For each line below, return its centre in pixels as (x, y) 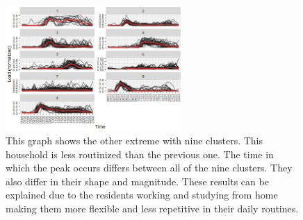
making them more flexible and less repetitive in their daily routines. (152, 208)
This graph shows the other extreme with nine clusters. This (134, 140)
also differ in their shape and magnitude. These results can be (137, 181)
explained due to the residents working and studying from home (142, 195)
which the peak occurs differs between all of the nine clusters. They (149, 168)
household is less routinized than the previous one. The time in (140, 154)
